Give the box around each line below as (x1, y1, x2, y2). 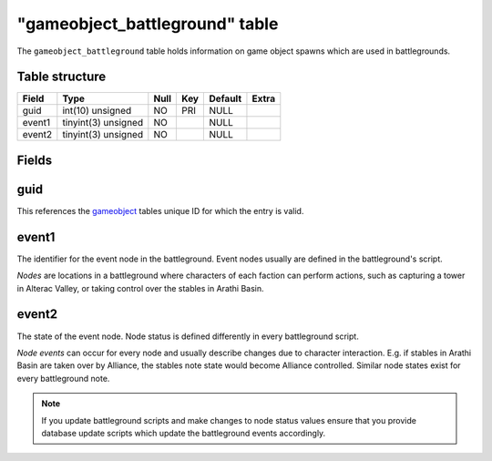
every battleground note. (16, 373, 110, 384)
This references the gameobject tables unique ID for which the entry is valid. (16, 205, 304, 216)
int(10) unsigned (62, 105, 132, 118)
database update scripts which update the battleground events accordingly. (41, 427, 326, 438)
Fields (16, 152, 53, 168)
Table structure (16, 69, 107, 85)
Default (209, 92, 242, 105)
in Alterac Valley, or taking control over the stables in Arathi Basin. (16, 282, 264, 293)
